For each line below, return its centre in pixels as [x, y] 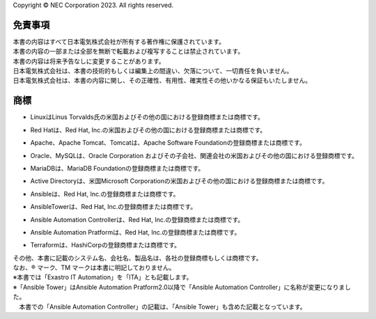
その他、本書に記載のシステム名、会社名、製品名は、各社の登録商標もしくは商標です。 [138, 258]
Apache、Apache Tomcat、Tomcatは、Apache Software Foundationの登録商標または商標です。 [168, 143]
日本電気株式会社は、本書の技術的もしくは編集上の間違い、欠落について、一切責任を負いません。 [153, 71]
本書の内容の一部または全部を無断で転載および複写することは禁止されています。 [128, 52]
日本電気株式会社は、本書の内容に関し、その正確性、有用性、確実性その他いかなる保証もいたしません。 [162, 81]
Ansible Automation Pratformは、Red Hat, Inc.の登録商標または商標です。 [135, 232]
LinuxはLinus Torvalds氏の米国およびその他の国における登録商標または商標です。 [147, 117]
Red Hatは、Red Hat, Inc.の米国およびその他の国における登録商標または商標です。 [148, 130]
